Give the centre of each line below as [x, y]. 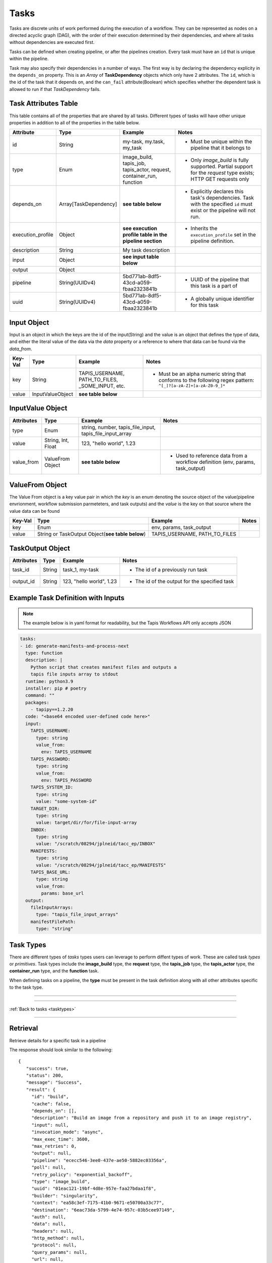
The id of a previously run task [171, 569]
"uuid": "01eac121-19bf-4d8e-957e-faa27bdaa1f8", [94, 1189]
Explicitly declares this [217, 191]
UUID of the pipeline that [220, 279]
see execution [140, 228]
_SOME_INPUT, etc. [102, 385]
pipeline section [142, 241]
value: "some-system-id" [67, 801]
